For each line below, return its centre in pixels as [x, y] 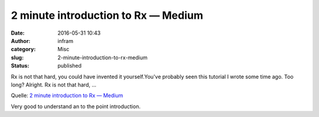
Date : [18, 33]
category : [23, 49]
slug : [17, 57]
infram [66, 41]
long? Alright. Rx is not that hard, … [54, 85]
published [70, 66]
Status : [20, 66]
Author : [21, 41]
